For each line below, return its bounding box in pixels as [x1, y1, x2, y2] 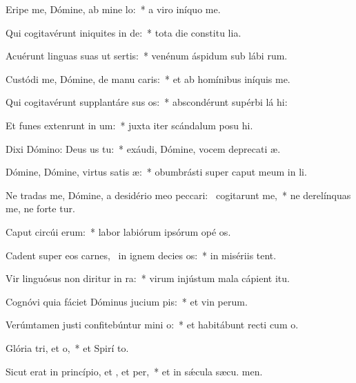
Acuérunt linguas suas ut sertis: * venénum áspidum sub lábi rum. [6, 48, 288, 63]
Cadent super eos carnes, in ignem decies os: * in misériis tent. [6, 247, 277, 262]
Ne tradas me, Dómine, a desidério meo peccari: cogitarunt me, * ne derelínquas [6, 187, 351, 202]
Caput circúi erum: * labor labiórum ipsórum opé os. [6, 224, 231, 239]
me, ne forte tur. [6, 201, 75, 216]
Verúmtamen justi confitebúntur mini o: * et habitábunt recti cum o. [6, 317, 299, 332]
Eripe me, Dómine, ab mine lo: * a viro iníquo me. [6, 2, 221, 16]
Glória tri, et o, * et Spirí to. [6, 340, 129, 355]
